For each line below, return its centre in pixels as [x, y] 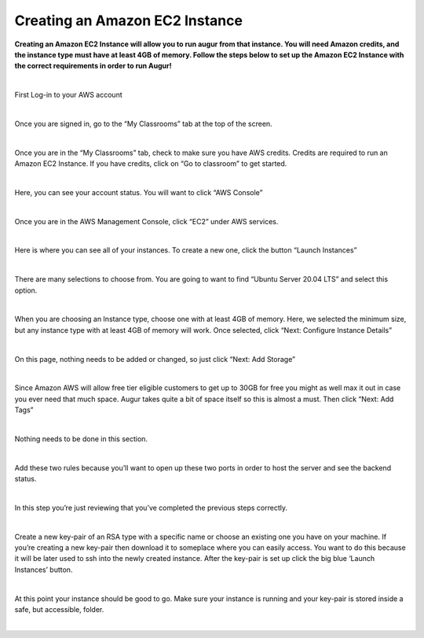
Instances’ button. [44, 570]
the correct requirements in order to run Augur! [93, 66]
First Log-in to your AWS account [68, 95]
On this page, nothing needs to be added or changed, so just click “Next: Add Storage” [155, 359]
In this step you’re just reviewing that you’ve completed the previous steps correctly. [151, 507]
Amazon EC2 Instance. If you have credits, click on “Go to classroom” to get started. [151, 164]
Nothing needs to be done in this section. [81, 439]
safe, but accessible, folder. [59, 609]
